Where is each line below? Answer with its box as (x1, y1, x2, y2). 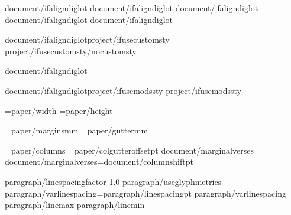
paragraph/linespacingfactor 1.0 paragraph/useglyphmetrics (5, 175, 222, 187)
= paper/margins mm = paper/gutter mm (5, 124, 148, 136)
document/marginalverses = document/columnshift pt (5, 155, 193, 168)
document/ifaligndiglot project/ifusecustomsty (5, 33, 170, 45)
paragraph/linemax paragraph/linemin (5, 198, 145, 211)
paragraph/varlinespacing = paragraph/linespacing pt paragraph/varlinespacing (5, 187, 286, 199)
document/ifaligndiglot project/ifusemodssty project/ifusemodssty (5, 84, 242, 96)
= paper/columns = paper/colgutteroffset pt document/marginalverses (5, 144, 254, 156)
